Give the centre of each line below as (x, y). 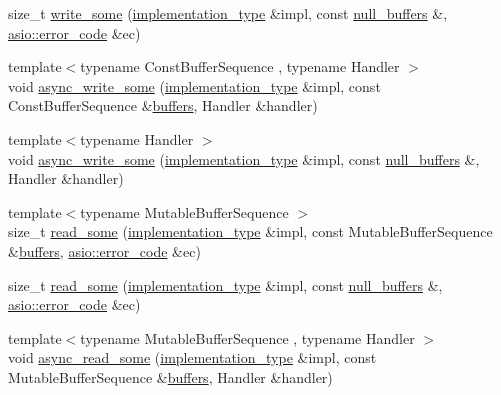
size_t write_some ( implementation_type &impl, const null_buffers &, (228, 13)
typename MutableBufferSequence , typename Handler (247, 337)
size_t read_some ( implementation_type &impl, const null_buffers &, (225, 284)
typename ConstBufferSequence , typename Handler (240, 66)
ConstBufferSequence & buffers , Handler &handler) (163, 105)
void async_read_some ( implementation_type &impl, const (192, 357)
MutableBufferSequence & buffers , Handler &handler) (170, 376)
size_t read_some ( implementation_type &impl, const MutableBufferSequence (250, 231)
